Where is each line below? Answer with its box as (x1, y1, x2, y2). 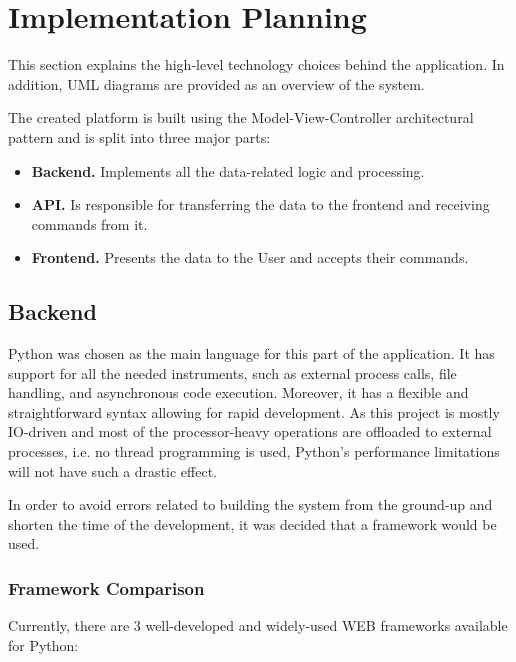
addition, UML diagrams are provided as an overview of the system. (8, 73, 425, 94)
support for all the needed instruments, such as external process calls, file (8, 362, 457, 383)
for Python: (8, 634, 79, 655)
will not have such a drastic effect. (8, 460, 217, 481)
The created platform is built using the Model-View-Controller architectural (8, 107, 474, 128)
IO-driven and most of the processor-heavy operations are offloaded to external (8, 421, 492, 442)
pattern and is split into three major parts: (8, 126, 271, 147)
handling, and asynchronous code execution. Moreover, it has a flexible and (8, 382, 469, 403)
